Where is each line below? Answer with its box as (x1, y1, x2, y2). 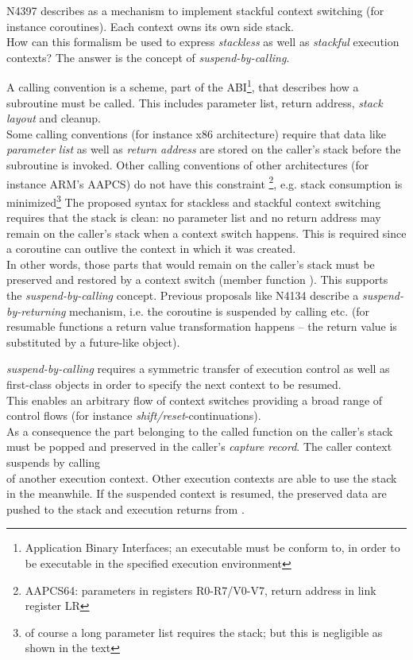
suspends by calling (6, 454, 101, 470)
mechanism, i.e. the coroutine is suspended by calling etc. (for (69, 302, 370, 319)
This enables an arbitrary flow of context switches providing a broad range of (6, 391, 383, 408)
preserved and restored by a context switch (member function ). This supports (6, 271, 388, 288)
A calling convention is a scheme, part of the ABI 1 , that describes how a (6, 76, 359, 95)
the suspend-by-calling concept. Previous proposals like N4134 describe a (6, 287, 359, 304)
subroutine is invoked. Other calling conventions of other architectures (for (6, 157, 369, 173)
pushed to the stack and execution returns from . (6, 500, 245, 517)
